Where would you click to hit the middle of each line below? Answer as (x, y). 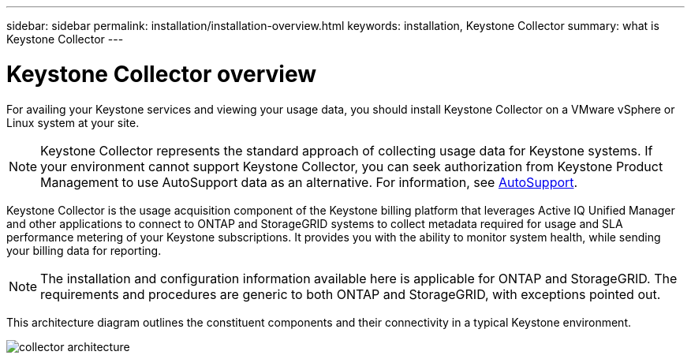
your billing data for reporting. (84, 250)
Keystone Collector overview (161, 74)
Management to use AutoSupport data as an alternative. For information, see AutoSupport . (309, 182)
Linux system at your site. (73, 122)
